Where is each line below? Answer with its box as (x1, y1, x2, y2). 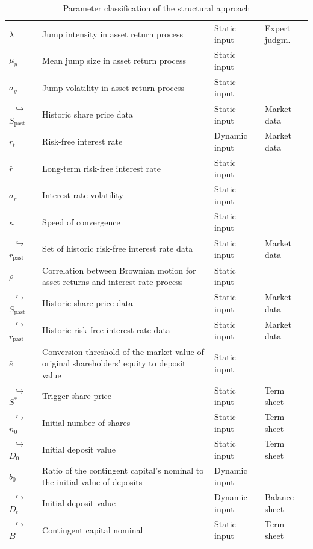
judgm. (264, 33, 291, 46)
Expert (264, 21, 291, 34)
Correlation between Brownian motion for (42, 263, 196, 276)
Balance (264, 491, 294, 503)
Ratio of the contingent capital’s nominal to (42, 463, 204, 476)
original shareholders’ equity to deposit (42, 357, 186, 369)
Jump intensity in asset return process (42, 27, 184, 40)
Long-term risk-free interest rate (42, 162, 161, 174)
